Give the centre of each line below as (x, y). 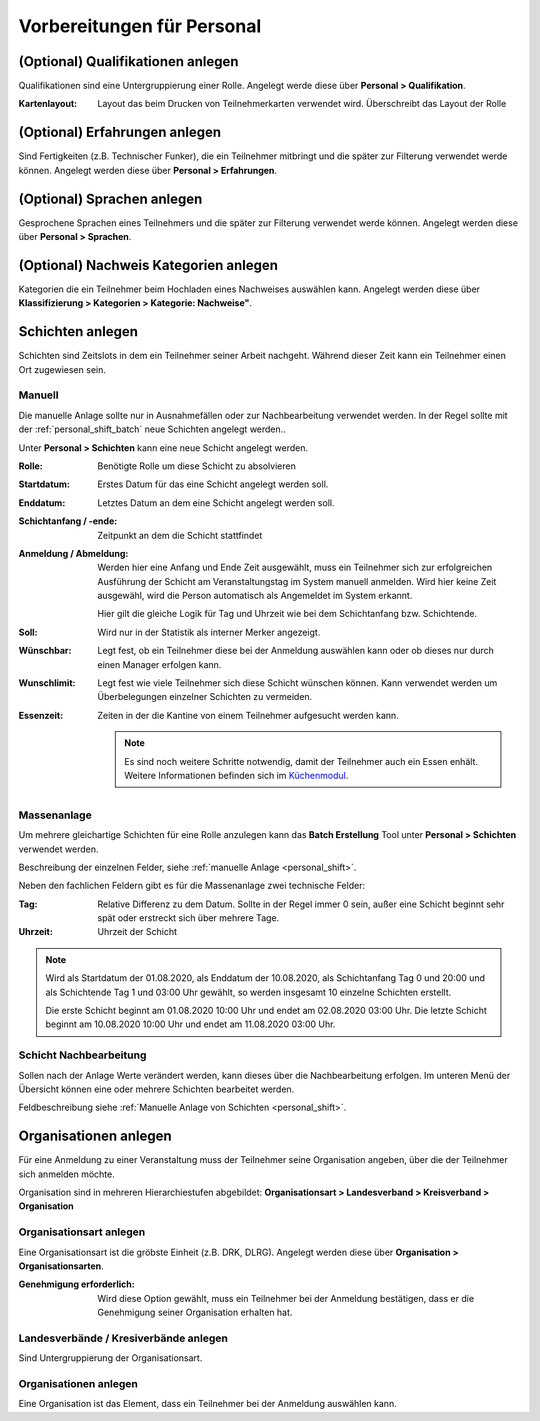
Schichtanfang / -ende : (68, 521)
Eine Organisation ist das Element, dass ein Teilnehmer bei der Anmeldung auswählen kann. (207, 1404)
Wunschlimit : (47, 683)
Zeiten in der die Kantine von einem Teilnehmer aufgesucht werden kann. (248, 715)
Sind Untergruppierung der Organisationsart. (110, 1358)
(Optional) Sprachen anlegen (110, 198)
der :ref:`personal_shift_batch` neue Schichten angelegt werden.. (152, 429)
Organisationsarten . (61, 1266)
